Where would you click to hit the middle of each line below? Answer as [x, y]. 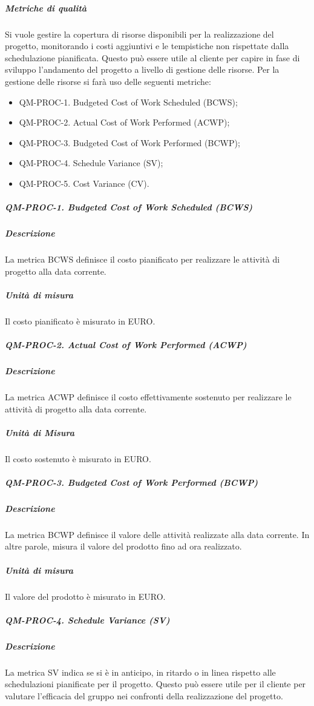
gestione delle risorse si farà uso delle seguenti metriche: [108, 81]
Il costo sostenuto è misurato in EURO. [78, 458]
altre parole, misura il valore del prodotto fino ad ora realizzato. [123, 546]
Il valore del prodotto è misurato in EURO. [85, 596]
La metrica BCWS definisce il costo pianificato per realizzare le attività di [142, 259]
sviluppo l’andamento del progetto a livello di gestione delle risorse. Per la [142, 69]
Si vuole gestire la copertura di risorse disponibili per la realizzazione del [139, 34]
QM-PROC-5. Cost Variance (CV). [84, 183]
